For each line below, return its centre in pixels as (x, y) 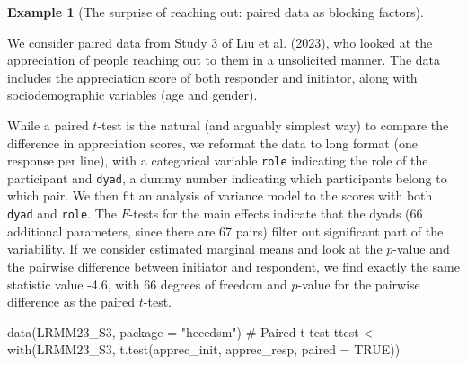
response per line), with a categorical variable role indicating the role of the (218, 160)
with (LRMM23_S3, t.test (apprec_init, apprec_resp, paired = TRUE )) (204, 349)
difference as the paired (71, 302)
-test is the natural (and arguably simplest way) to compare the (273, 125)
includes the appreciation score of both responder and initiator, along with (212, 77)
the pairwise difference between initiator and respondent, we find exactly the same (233, 266)
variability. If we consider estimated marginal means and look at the (195, 249)
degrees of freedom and (224, 284)
